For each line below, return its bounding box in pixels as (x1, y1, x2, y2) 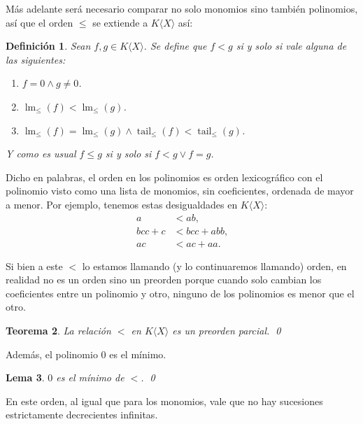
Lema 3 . (6, 370, 45, 385)
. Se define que (143, 38, 207, 53)
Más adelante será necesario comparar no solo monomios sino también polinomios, (6, 1, 358, 15)
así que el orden (6, 15, 73, 29)
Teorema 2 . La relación (6, 323, 111, 337)
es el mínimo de (56, 370, 124, 385)
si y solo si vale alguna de (236, 38, 347, 53)
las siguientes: (6, 52, 66, 66)
